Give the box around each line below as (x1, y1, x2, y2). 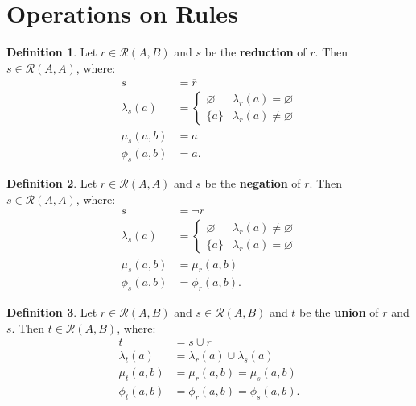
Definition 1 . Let (6, 43, 97, 60)
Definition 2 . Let (6, 175, 97, 192)
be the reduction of (204, 43, 307, 60)
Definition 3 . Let (6, 304, 97, 321)
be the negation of (204, 175, 301, 192)
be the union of (299, 304, 379, 321)
